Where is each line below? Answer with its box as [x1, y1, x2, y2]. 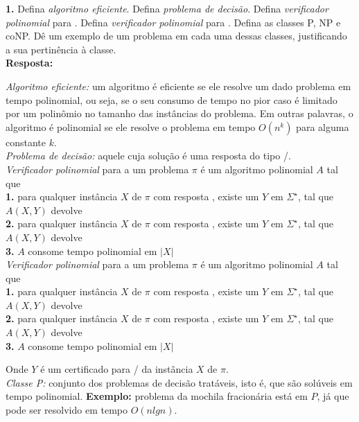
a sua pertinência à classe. [6, 42, 116, 56]
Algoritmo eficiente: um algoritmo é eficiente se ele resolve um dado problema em [6, 78, 351, 93]
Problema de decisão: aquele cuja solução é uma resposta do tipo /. [6, 148, 291, 163]
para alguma [296, 119, 349, 134]
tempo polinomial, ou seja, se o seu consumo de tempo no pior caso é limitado [6, 92, 338, 107]
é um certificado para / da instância [40, 362, 193, 376]
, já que [317, 389, 349, 403]
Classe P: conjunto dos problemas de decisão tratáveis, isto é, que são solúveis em [6, 375, 353, 389]
